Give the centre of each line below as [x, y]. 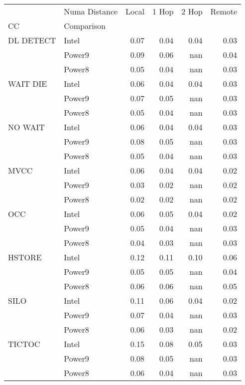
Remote [224, 11]
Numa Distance [91, 11]
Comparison [85, 26]
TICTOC [24, 344]
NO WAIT [26, 127]
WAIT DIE [28, 84]
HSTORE [25, 257]
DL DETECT [32, 40]
